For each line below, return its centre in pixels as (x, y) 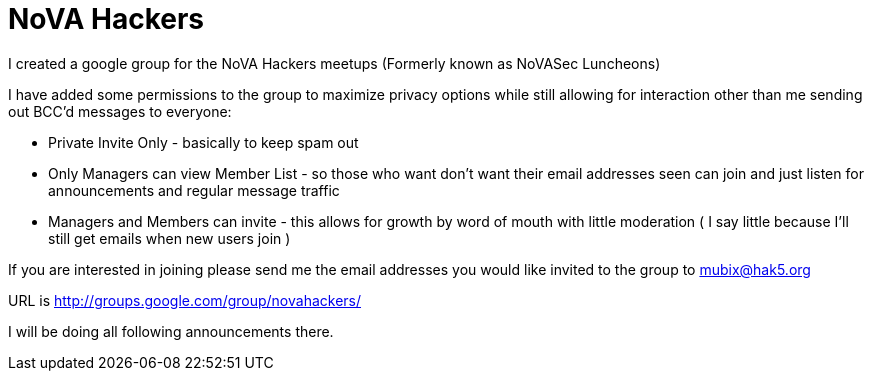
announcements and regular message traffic (194, 190)
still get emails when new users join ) (169, 238)
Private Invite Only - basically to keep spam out (203, 142)
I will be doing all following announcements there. (171, 331)
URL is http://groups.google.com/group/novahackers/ (185, 300)
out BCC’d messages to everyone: (120, 111)
